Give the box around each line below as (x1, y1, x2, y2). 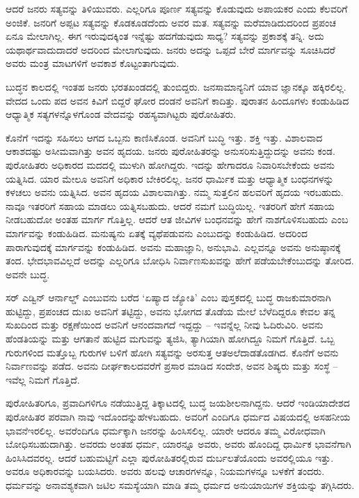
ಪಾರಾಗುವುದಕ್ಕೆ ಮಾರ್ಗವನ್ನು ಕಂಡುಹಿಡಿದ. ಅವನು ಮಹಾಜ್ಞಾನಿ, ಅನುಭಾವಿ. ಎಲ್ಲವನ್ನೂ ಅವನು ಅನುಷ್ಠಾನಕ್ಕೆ (6, 239, 341, 254)
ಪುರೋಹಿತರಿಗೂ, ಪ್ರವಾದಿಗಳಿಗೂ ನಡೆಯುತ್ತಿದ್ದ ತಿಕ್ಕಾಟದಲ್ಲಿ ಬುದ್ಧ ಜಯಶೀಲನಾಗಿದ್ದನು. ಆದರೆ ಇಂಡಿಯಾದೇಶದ (6, 395, 350, 410)
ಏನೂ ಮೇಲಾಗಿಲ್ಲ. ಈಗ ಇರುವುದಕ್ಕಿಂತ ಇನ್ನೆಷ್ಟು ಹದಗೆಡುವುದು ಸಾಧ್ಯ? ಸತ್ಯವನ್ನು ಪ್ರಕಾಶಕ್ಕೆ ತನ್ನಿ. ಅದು (6, 29, 324, 43)
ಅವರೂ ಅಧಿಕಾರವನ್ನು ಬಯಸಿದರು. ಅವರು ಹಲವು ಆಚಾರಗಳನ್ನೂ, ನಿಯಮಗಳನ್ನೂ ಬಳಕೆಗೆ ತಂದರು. (6, 464, 325, 478)
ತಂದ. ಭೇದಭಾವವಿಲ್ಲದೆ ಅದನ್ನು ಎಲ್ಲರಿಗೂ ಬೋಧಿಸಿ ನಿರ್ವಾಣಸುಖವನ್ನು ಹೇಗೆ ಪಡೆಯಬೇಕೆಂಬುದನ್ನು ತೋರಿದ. (6, 253, 354, 268)
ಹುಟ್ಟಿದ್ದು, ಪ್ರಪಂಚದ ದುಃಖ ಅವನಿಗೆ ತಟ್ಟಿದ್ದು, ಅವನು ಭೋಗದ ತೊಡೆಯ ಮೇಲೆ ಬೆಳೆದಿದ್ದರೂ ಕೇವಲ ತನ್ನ (6, 303, 335, 318)
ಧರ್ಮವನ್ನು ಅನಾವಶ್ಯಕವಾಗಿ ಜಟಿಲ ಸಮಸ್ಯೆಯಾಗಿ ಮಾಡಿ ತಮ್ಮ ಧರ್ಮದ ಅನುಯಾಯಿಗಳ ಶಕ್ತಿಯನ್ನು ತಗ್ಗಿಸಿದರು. (6, 478, 355, 492)
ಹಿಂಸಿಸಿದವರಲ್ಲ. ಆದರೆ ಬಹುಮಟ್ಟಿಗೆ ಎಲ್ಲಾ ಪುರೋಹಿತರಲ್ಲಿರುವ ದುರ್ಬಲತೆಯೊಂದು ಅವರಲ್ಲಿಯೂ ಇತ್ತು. (6, 450, 334, 465)
